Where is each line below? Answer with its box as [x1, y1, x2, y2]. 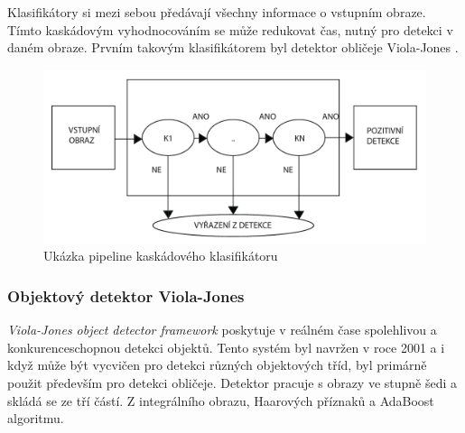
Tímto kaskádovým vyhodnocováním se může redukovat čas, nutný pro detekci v [7, 20, 453, 39]
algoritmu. [7, 409, 64, 428]
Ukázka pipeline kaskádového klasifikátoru [43, 246, 278, 265]
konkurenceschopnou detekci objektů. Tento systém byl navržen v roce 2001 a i [7, 337, 445, 356]
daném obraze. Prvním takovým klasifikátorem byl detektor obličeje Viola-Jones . [7, 38, 459, 57]
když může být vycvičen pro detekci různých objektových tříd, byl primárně [7, 355, 427, 374]
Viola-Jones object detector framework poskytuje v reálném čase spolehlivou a [7, 320, 437, 339]
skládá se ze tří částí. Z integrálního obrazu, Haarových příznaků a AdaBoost [7, 391, 434, 410]
